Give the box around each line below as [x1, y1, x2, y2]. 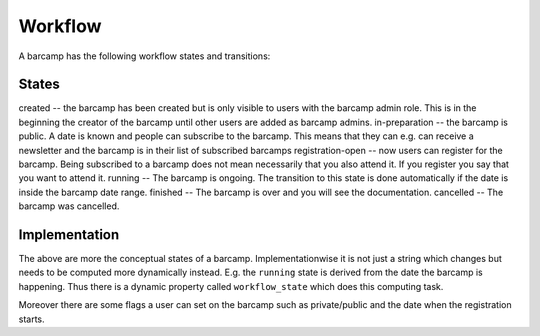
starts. [18, 313, 45, 325]
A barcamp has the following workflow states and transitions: [18, 50, 271, 62]
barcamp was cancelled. [18, 200, 120, 212]
